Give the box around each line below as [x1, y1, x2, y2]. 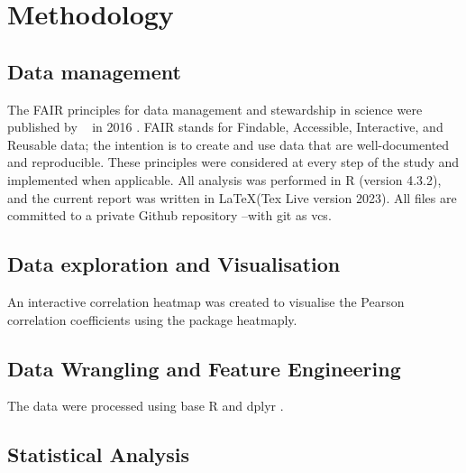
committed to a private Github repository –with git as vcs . [7, 206, 332, 225]
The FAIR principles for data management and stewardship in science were [7, 99, 423, 118]
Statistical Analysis [7, 441, 190, 468]
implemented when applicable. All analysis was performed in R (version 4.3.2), [7, 170, 442, 189]
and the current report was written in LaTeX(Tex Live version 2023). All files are [7, 188, 457, 207]
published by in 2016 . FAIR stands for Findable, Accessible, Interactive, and [7, 117, 443, 136]
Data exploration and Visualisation [7, 250, 341, 278]
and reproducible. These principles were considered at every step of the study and [7, 153, 460, 172]
